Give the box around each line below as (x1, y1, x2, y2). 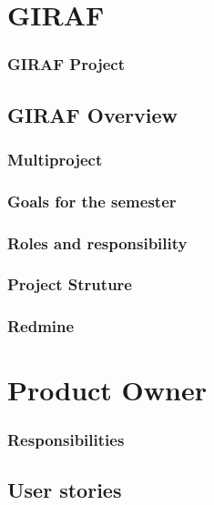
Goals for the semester (7, 189, 177, 212)
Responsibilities (7, 428, 125, 450)
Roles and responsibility (7, 231, 188, 254)
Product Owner (7, 371, 207, 409)
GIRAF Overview (7, 100, 178, 128)
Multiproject (7, 147, 103, 170)
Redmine (7, 315, 75, 338)
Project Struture (7, 273, 132, 296)
